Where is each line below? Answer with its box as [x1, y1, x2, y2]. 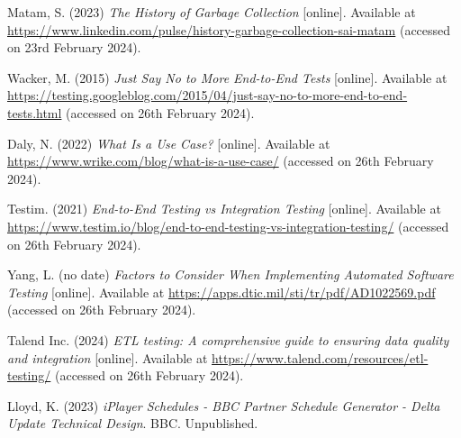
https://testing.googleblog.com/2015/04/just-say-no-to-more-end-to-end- [7, 86, 408, 105]
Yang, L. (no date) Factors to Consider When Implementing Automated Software [7, 265, 454, 284]
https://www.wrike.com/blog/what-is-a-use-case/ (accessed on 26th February [7, 151, 434, 170]
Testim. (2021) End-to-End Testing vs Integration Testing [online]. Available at [7, 199, 441, 218]
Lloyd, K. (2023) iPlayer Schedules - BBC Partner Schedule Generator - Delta [7, 396, 440, 415]
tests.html [7, 103, 62, 122]
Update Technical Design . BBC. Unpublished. [7, 414, 258, 433]
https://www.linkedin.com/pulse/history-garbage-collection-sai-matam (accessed [7, 20, 451, 39]
